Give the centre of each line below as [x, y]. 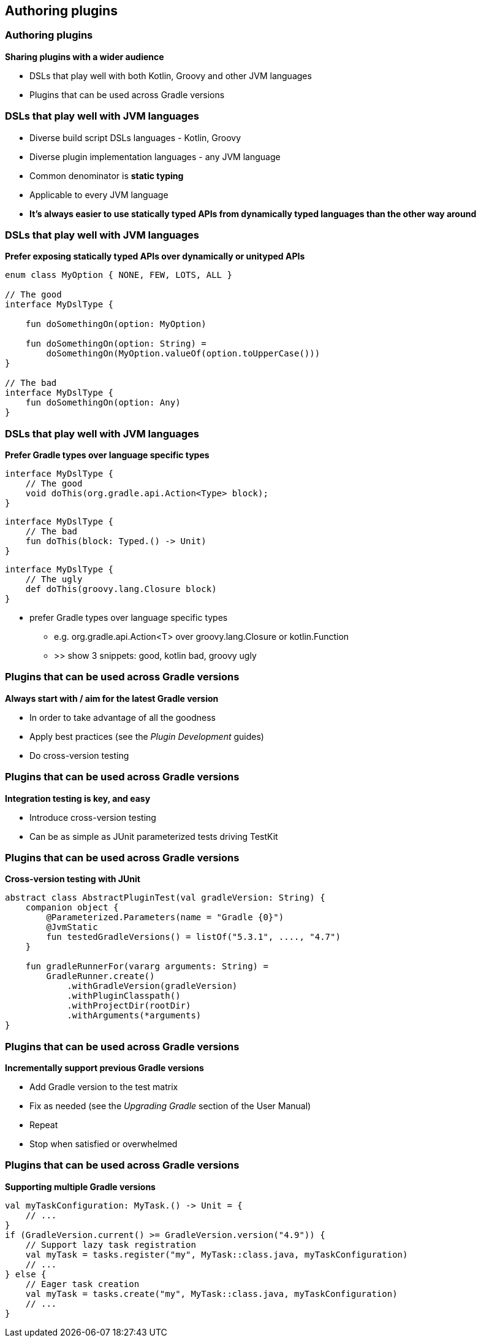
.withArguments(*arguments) [134, 1016]
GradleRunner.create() [100, 976]
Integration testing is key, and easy [78, 798]
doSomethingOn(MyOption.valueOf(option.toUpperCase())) [183, 354]
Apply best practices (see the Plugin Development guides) [147, 736]
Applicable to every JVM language [99, 194]
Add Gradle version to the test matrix [104, 1087]
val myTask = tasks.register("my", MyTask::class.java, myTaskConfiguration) [217, 1254]
